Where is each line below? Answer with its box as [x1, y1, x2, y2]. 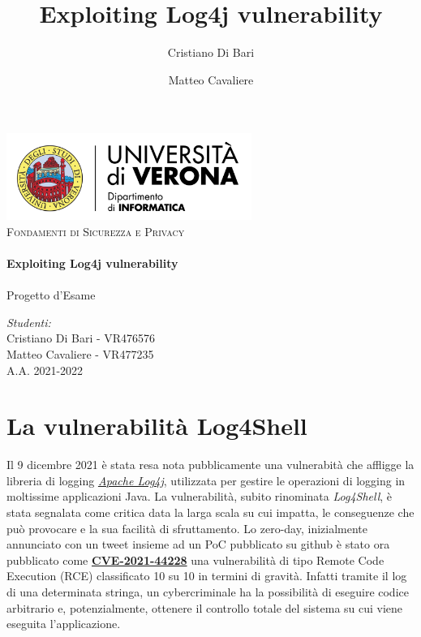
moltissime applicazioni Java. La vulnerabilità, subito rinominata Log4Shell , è [6, 488, 393, 505]
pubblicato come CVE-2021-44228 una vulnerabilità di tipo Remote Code [6, 551, 384, 568]
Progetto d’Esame [6, 286, 96, 303]
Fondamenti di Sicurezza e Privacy [6, 222, 185, 239]
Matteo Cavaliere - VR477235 [6, 345, 154, 362]
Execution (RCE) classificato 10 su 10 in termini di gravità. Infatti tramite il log [6, 567, 407, 584]
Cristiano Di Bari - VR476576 [6, 329, 156, 346]
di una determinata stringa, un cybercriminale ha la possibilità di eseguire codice [6, 583, 409, 600]
